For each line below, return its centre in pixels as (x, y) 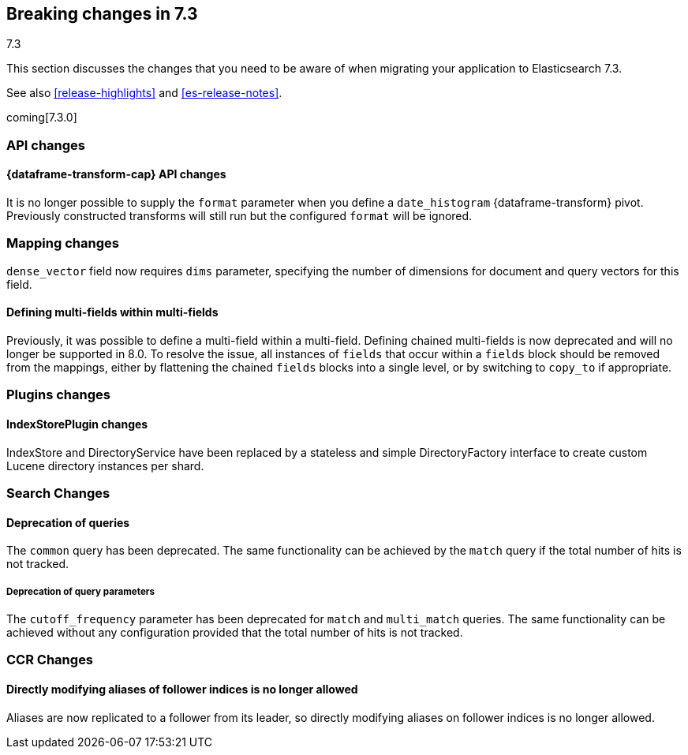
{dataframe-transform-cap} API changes (116, 174)
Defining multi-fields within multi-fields (112, 312)
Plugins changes (58, 395)
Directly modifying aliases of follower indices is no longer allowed (182, 689)
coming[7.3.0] (42, 118)
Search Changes (58, 493)
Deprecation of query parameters (81, 591)
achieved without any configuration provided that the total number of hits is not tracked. (235, 632)
